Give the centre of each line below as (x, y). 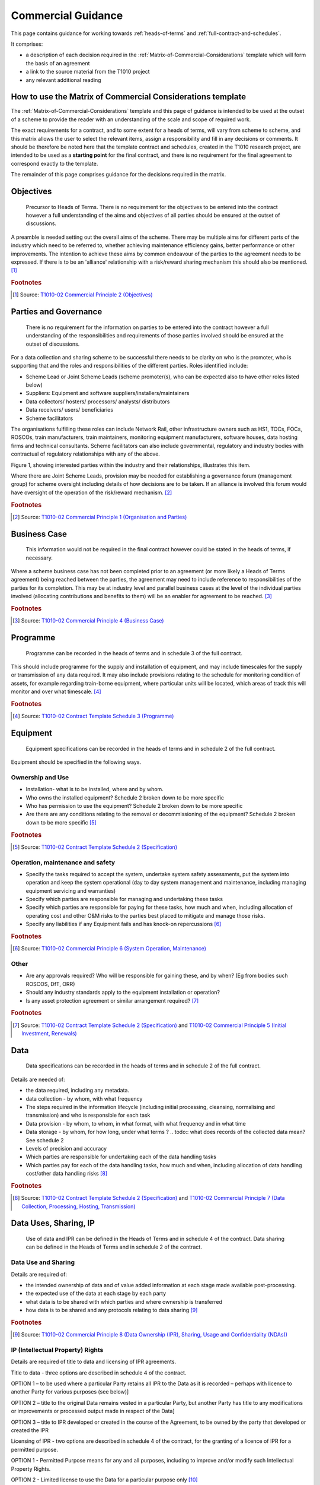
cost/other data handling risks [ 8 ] (67, 1174)
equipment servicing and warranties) (71, 890)
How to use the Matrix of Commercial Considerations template (128, 97)
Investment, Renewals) (49, 1034)
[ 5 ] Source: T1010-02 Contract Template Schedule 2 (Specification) (95, 847)
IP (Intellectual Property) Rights (57, 1350)
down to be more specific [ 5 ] (61, 822)
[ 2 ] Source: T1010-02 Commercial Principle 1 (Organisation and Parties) (100, 517)
